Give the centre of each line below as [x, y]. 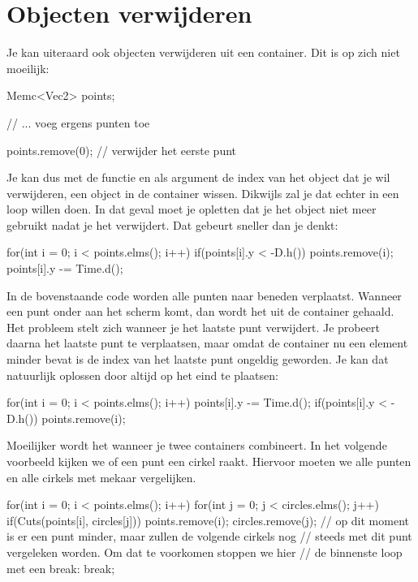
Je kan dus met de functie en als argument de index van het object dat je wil [198, 177]
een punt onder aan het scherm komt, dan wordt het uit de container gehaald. [200, 311]
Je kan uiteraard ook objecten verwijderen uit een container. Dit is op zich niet [203, 52]
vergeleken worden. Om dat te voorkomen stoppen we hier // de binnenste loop [205, 552]
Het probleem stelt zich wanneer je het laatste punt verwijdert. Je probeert [193, 327]
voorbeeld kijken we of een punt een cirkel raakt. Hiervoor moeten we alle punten [209, 461]
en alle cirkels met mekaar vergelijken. [101, 477]
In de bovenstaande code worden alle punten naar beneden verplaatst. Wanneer [204, 295]
